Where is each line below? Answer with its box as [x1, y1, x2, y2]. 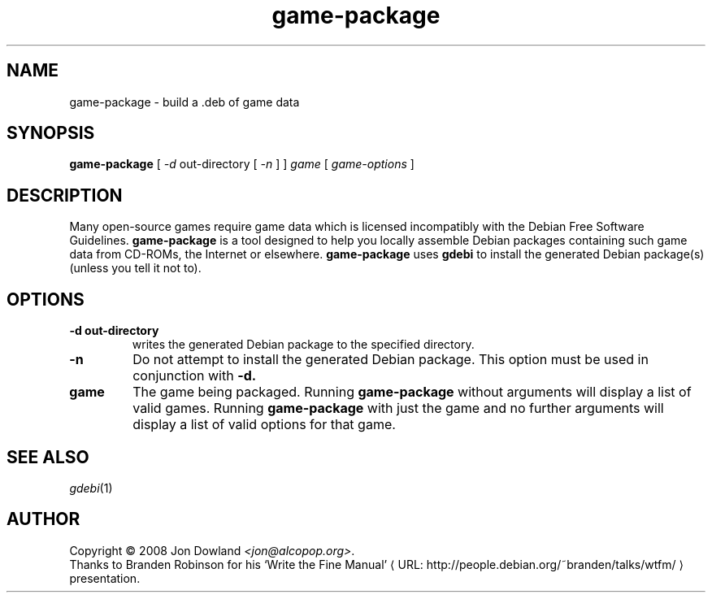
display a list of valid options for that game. [132, 416, 396, 433]
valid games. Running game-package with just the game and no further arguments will [132, 400, 664, 417]
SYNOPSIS [7, 123, 95, 144]
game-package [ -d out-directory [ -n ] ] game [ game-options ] [69, 157, 415, 171]
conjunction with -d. [132, 367, 257, 384]
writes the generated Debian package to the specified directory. [132, 337, 475, 352]
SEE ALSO [7, 446, 89, 467]
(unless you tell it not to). [69, 261, 202, 276]
